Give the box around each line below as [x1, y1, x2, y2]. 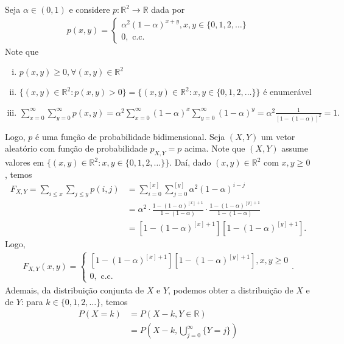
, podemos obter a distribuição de [168, 283, 293, 296]
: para [21, 295, 43, 308]
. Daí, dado [169, 156, 211, 169]
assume [281, 142, 308, 155]
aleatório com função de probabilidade [5, 142, 147, 155]
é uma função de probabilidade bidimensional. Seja [35, 130, 225, 142]
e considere [69, 3, 110, 15]
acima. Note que [184, 142, 245, 155]
